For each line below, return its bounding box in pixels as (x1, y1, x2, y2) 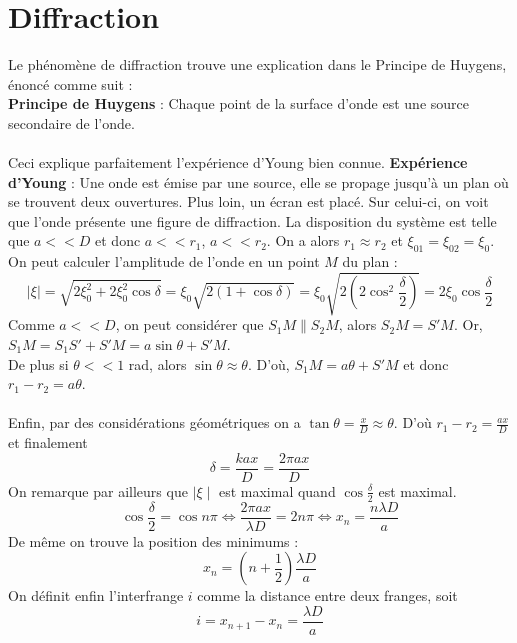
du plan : (342, 251, 398, 272)
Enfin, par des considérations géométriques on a (8, 412, 301, 433)
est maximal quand (218, 480, 336, 501)
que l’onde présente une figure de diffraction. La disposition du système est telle (8, 210, 497, 231)
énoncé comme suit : (8, 73, 133, 94)
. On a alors (266, 230, 340, 251)
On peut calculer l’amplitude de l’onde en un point (8, 251, 320, 272)
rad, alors (128, 353, 187, 374)
